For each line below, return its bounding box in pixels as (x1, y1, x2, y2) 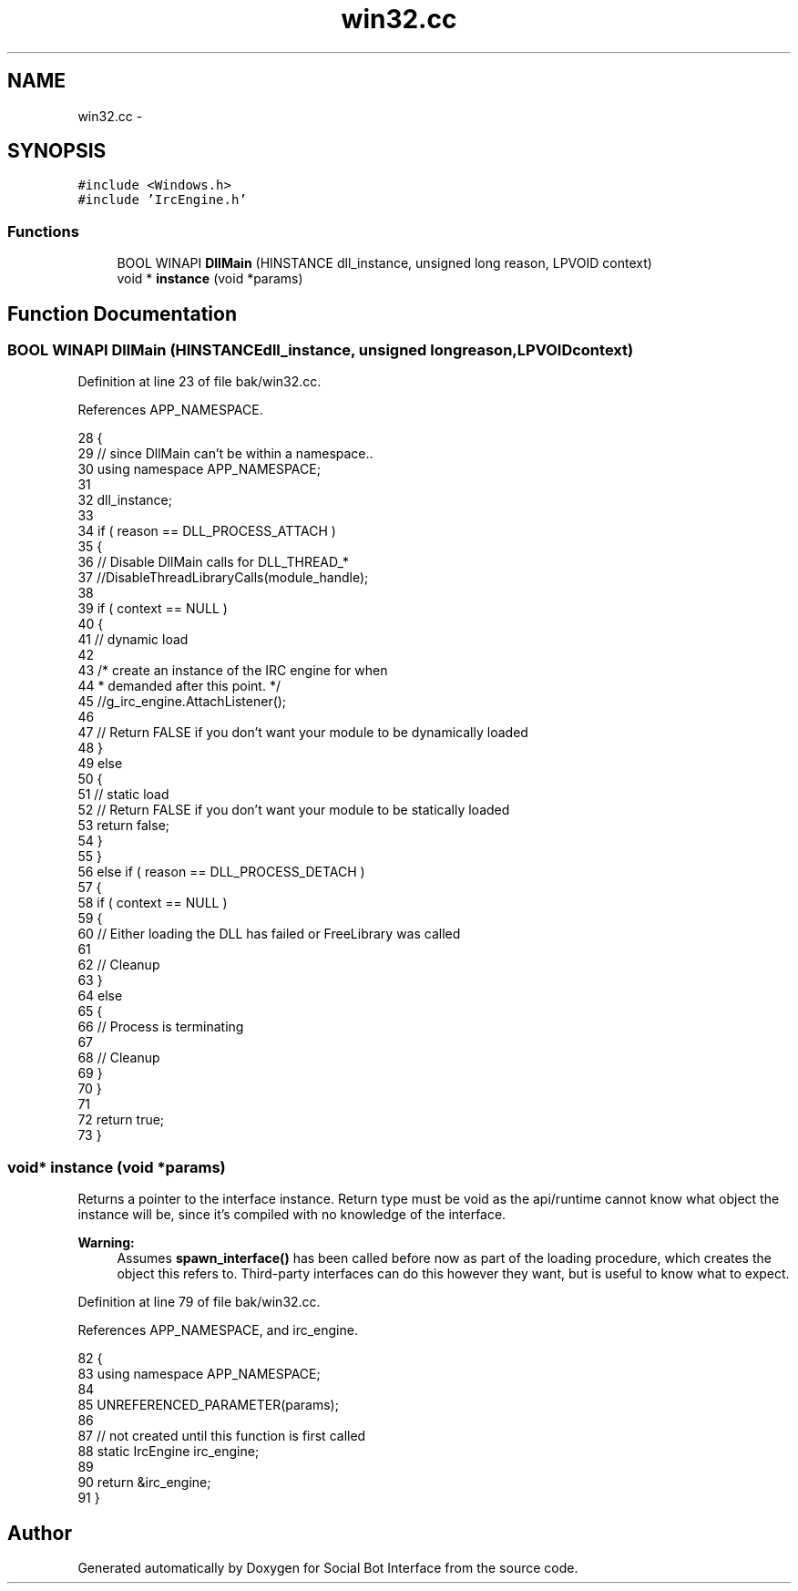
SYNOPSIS (7, 139, 107, 163)
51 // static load (77, 786, 169, 803)
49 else (77, 755, 123, 772)
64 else (77, 988, 123, 1004)
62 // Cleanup (77, 957, 160, 973)
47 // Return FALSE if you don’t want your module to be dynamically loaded (77, 724, 528, 741)
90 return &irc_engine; (77, 1474, 211, 1491)
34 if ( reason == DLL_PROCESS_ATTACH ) (77, 523, 336, 539)
